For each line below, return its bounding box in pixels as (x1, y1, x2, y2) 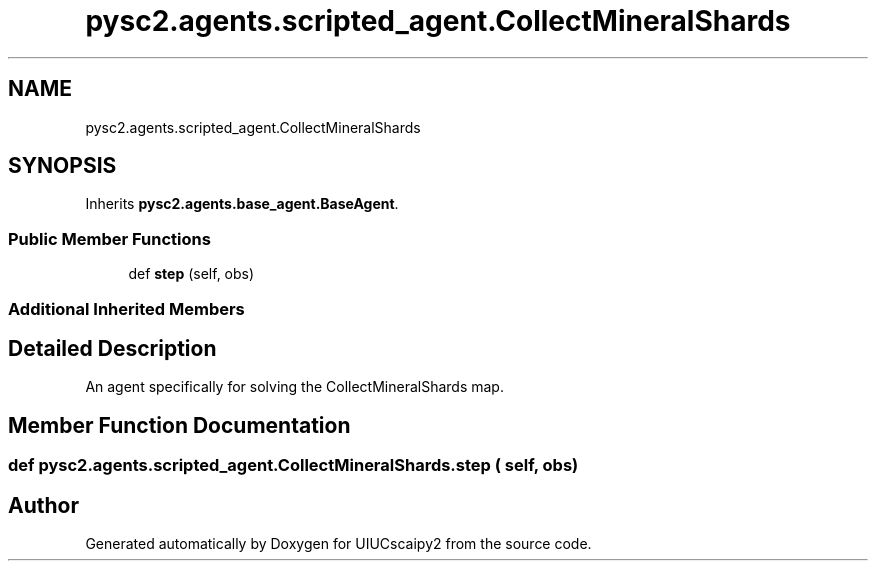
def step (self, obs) (128, 265, 255, 283)
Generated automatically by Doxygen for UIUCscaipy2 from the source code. (85, 535, 592, 553)
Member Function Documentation (8, 412, 351, 438)
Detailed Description (8, 335, 217, 361)
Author (8, 492, 79, 518)
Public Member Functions (8, 228, 211, 249)
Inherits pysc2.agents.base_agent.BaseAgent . (85, 195, 399, 213)
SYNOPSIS (8, 153, 117, 179)
